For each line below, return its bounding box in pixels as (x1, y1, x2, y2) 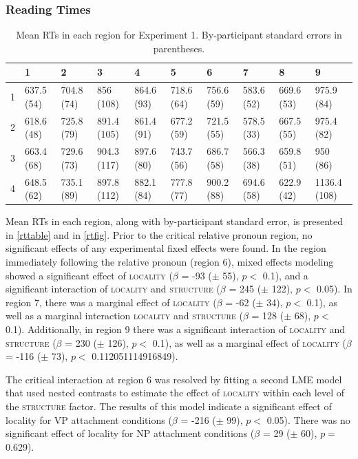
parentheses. (153, 41, 205, 55)
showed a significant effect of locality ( (6, 268, 173, 282)
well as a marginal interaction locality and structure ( (6, 308, 243, 323)
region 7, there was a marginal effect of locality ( (6, 295, 217, 309)
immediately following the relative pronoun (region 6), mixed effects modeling (6, 255, 334, 269)
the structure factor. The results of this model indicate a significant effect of (6, 398, 332, 413)
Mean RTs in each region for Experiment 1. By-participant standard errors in (16, 28, 342, 42)
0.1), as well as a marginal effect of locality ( (152, 335, 346, 350)
